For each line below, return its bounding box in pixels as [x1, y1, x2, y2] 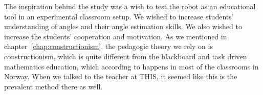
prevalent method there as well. [4, 81, 103, 91]
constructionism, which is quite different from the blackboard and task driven [4, 51, 247, 61]
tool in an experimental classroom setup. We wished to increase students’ [4, 11, 234, 21]
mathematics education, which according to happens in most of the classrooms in [4, 61, 259, 72]
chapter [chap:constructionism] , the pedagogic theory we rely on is [4, 41, 213, 52]
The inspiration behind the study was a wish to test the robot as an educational [4, 1, 256, 11]
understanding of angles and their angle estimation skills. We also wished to [4, 21, 242, 32]
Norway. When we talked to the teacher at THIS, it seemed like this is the [4, 71, 237, 82]
